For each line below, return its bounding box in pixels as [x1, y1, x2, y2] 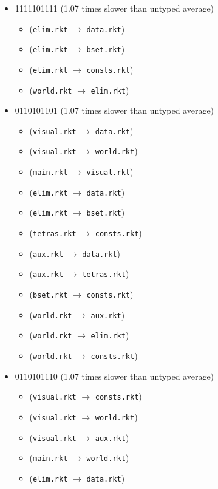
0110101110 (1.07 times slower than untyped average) [15, 369, 214, 382]
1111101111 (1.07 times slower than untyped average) [15, 2, 214, 14]
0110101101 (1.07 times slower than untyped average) [15, 104, 214, 117]
